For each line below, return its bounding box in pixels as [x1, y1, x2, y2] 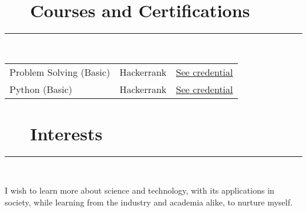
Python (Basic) [9, 82, 73, 96]
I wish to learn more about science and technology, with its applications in [5, 184, 275, 197]
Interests [30, 121, 103, 145]
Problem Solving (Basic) [9, 65, 110, 79]
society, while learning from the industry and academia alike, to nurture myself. [5, 196, 293, 208]
